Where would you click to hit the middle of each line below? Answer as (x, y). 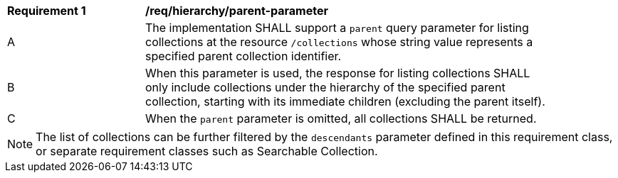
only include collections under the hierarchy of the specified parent (325, 87)
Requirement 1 (47, 11)
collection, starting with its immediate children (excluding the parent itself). (345, 101)
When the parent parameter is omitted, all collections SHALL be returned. (341, 118)
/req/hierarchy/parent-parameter (237, 11)
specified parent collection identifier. (243, 56)
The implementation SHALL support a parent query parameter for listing (337, 28)
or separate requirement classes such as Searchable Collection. (207, 151)
